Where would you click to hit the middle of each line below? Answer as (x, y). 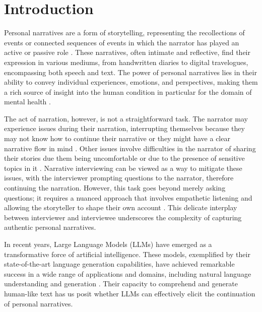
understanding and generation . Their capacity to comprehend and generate (121, 284)
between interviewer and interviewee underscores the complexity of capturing (123, 217)
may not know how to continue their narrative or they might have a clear (117, 138)
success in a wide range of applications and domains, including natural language (128, 273)
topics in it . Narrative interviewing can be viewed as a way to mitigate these (123, 168)
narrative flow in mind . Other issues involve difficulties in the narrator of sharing (130, 148)
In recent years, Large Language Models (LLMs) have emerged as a (108, 244)
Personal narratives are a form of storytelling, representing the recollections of (124, 33)
